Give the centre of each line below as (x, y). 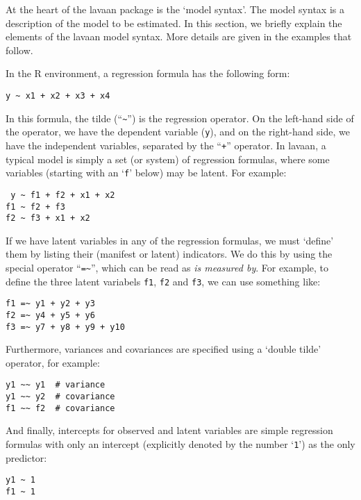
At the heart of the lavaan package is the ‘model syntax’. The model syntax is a (175, 9)
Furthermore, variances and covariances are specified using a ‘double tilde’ (163, 349)
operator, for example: (53, 362)
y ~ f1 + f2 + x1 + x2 (63, 195)
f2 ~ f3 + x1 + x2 (48, 218)
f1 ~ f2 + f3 (35, 207)
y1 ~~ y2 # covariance (60, 397)
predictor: (26, 457)
